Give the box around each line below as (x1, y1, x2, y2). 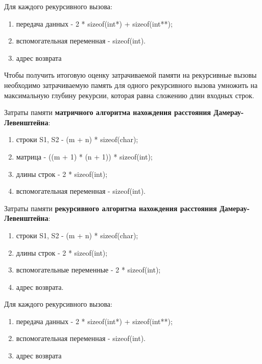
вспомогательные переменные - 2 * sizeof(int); (16, 264, 161, 275)
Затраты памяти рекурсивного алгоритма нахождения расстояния (4, 202, 217, 213)
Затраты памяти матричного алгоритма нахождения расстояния (4, 107, 211, 118)
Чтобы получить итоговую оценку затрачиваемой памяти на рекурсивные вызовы (4, 70, 257, 80)
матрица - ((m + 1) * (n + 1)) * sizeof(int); (16, 151, 153, 162)
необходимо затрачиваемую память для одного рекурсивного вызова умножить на (4, 79, 258, 90)
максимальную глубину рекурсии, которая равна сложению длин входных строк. (4, 89, 254, 100)
